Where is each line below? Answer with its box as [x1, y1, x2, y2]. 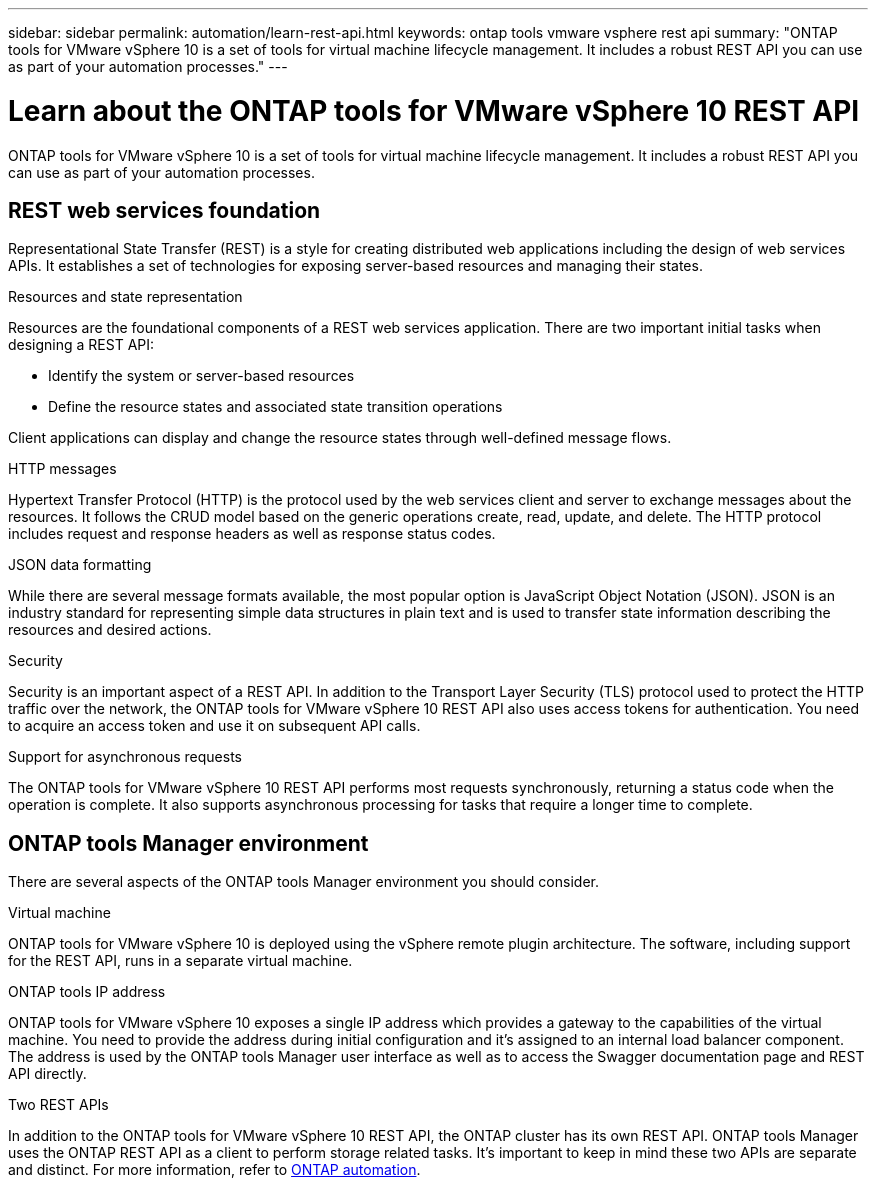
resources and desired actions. [8, 621, 212, 639]
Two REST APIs [8, 1096, 109, 1114]
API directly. [8, 1065, 87, 1083]
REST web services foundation [8, 197, 321, 223]
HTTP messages [8, 460, 117, 478]
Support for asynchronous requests [8, 748, 242, 766]
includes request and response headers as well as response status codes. [8, 525, 496, 543]
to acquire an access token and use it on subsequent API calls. [8, 717, 421, 735]
